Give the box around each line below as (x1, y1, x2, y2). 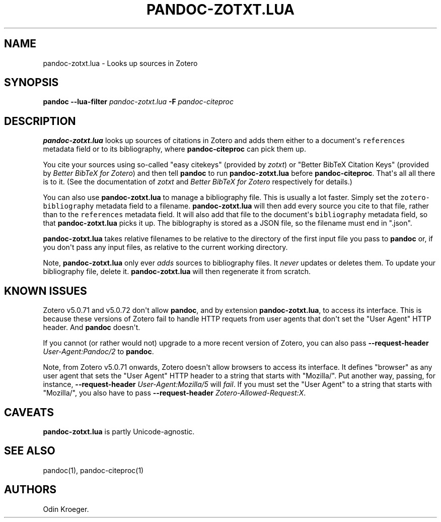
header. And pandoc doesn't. (43, 323, 140, 332)
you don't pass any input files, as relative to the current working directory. (43, 243, 288, 252)
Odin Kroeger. (43, 504, 89, 513)
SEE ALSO (4, 444, 55, 458)
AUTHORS (4, 483, 57, 496)
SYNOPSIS (4, 76, 59, 89)
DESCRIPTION (4, 114, 76, 127)
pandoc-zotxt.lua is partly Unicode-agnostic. (43, 427, 195, 436)
